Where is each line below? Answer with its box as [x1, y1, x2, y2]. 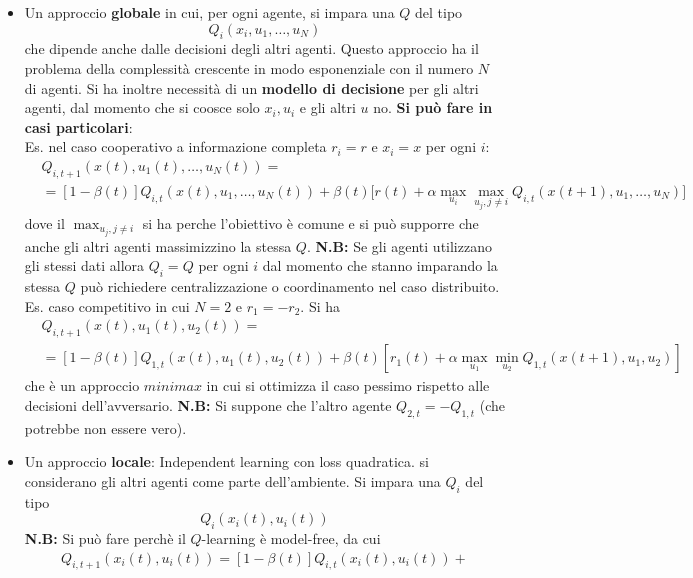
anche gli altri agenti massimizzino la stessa [24, 235, 292, 256]
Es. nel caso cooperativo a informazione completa [24, 136, 327, 157]
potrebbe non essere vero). [24, 417, 187, 438]
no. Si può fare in [373, 97, 493, 118]
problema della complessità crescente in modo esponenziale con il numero [24, 57, 474, 78]
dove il [24, 212, 65, 233]
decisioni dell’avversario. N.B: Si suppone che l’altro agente [24, 394, 392, 415]
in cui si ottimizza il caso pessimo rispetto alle [206, 375, 490, 396]
